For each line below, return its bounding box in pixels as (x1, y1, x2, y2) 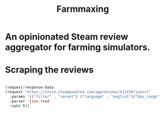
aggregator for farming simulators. (5, 42, 150, 53)
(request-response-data (5, 85, 54, 90)
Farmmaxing (56, 3, 109, 15)
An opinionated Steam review (5, 31, 129, 42)
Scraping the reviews (5, 64, 94, 75)
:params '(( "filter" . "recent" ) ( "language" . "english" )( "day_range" (9, 94, 160, 99)
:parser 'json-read (9, 99, 50, 104)
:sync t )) (9, 103, 30, 108)
